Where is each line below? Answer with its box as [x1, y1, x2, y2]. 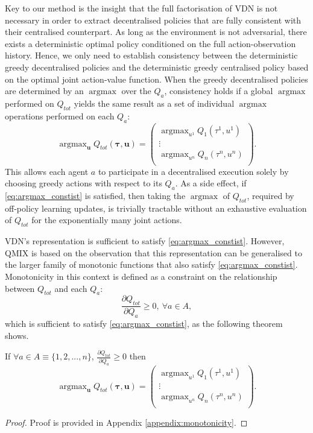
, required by [247, 189, 294, 201]
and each [54, 282, 87, 294]
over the [121, 84, 151, 97]
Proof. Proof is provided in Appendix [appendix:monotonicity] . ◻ [5, 416, 248, 428]
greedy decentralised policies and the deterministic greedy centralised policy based [5, 60, 309, 73]
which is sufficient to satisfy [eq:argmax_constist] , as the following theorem [5, 317, 283, 329]
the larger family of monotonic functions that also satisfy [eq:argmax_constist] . [5, 258, 298, 271]
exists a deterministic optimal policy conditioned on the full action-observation [5, 37, 296, 49]
